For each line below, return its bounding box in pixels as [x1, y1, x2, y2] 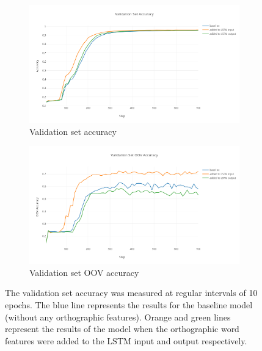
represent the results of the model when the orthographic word [5, 322, 239, 335]
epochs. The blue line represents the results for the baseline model [5, 298, 253, 311]
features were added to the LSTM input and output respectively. [5, 334, 247, 347]
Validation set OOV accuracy [29, 266, 139, 278]
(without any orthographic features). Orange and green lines [5, 310, 231, 323]
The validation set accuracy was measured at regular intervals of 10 [5, 286, 258, 299]
